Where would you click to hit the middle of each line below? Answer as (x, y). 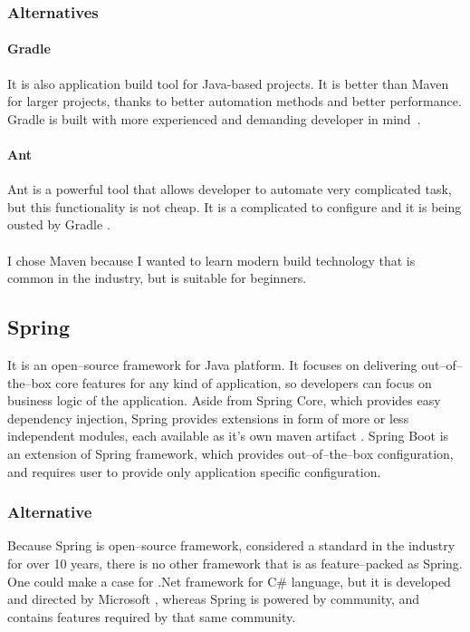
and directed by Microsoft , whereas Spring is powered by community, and (214, 599)
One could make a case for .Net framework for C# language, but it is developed (229, 581)
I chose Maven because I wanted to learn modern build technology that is (211, 260)
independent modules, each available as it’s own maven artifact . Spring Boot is (228, 436)
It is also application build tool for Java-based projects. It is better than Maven (228, 83)
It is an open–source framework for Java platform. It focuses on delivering (212, 364)
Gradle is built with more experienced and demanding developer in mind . (214, 118)
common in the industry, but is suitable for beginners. (157, 278)
